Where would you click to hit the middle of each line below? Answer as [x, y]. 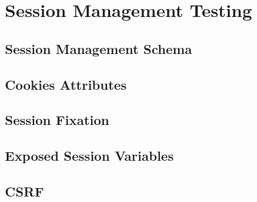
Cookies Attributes [66, 84]
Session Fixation [57, 120]
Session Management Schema [98, 48]
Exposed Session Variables [89, 156]
